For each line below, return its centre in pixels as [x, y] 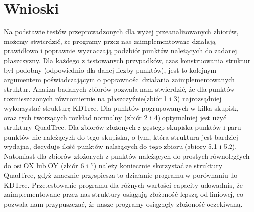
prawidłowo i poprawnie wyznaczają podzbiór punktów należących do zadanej [121, 51]
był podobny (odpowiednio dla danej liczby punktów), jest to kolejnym [110, 70]
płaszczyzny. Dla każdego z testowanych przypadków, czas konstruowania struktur [127, 60]
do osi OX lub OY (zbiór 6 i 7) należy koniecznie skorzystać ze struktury [113, 165]
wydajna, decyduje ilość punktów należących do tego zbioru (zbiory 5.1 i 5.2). [121, 146]
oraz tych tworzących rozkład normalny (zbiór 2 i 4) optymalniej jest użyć [115, 117]
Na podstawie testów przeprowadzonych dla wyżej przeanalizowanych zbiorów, [121, 32]
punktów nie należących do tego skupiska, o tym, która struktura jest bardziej [121, 137]
